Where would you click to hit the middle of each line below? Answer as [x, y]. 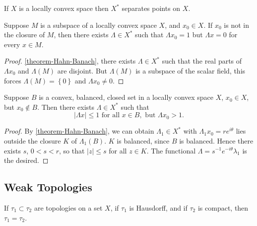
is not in [236, 25]
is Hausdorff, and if [158, 207]
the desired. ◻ [26, 160]
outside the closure [32, 140]
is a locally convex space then [64, 8]
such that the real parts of [202, 61]
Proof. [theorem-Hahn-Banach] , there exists [70, 61]
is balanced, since [143, 140]
